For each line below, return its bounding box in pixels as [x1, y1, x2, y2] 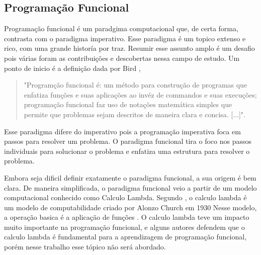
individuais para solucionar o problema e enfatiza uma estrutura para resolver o [4, 145, 250, 156]
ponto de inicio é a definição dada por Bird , [4, 62, 141, 73]
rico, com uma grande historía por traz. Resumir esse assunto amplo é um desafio [4, 43, 255, 53]
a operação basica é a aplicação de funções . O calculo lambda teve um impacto [4, 212, 249, 222]
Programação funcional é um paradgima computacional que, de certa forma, [4, 23, 238, 34]
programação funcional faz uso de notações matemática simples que [24, 99, 232, 110]
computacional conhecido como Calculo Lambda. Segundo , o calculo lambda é [4, 192, 247, 203]
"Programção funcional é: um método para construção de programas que [24, 79, 247, 90]
